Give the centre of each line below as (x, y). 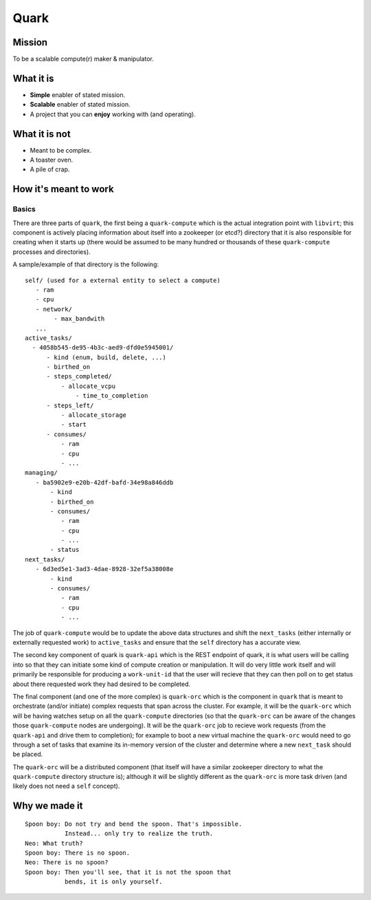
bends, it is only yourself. (113, 882)
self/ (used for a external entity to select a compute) (123, 280)
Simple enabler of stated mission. (78, 95)
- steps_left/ (70, 405)
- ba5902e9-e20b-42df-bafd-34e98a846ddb (104, 482)
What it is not (42, 134)
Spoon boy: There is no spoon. (78, 853)
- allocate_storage (94, 415)
